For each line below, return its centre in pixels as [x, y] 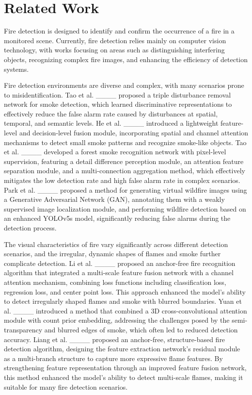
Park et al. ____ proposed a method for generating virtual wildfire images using [126, 189]
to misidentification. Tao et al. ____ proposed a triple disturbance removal [118, 94]
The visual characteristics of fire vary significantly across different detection [116, 244]
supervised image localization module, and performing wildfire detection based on [125, 208]
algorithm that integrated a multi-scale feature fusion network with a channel [119, 272]
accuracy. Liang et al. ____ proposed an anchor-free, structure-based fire [115, 339]
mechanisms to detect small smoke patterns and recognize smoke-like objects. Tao [125, 142]
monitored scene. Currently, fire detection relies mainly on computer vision [115, 40]
